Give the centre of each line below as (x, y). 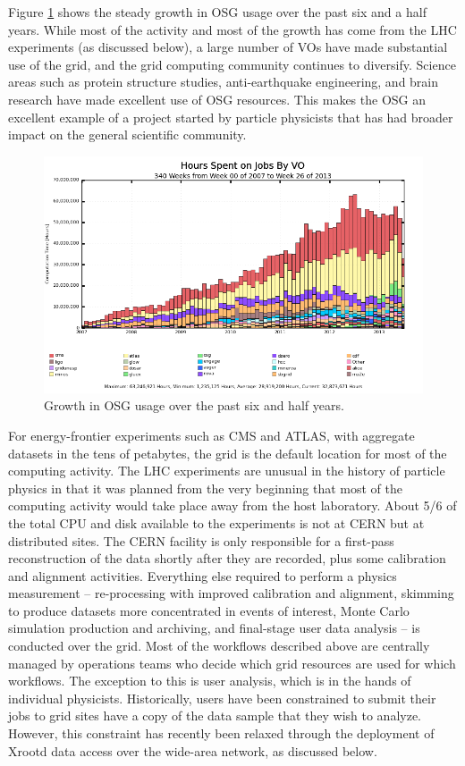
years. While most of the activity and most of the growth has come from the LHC (232, 29)
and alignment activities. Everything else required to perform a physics (203, 575)
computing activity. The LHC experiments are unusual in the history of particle (227, 471)
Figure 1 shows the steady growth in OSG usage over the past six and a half (217, 12)
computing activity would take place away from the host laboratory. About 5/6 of (232, 505)
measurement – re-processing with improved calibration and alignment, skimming (231, 593)
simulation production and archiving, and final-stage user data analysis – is (214, 628)
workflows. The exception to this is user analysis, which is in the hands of (210, 681)
